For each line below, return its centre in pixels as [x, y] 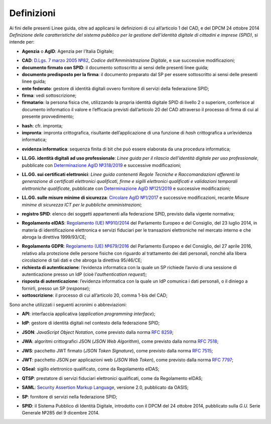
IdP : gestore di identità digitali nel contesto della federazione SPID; [91, 323]
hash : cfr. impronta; [42, 126]
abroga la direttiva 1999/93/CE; [54, 237]
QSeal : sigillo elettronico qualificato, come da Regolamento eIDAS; [91, 369]
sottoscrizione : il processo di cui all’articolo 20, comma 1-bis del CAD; [95, 295]
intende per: [22, 42]
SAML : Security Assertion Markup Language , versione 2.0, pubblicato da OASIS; [105, 387]
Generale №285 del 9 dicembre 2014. [61, 413]
